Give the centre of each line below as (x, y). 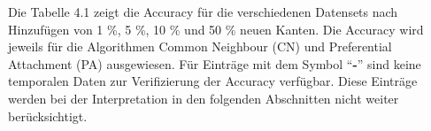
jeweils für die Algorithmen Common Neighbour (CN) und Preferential (200, 46)
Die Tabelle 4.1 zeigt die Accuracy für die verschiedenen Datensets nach (203, 12)
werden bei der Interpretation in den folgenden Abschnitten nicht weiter (204, 98)
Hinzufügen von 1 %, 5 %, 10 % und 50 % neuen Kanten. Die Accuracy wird (216, 29)
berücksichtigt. (48, 116)
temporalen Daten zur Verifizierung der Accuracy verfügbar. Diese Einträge (213, 81)
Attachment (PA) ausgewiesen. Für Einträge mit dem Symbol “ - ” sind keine (215, 63)
